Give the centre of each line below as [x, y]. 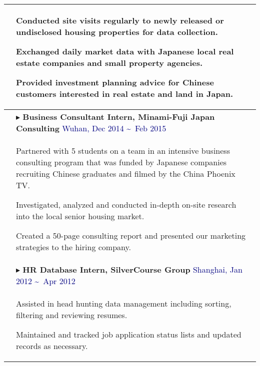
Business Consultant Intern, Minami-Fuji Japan [119, 117]
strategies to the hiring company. [74, 247]
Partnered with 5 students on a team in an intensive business [123, 151]
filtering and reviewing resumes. [72, 315]
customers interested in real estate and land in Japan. [125, 94]
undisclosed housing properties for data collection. [117, 32]
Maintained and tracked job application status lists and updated [129, 334]
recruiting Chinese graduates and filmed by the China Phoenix [126, 174]
